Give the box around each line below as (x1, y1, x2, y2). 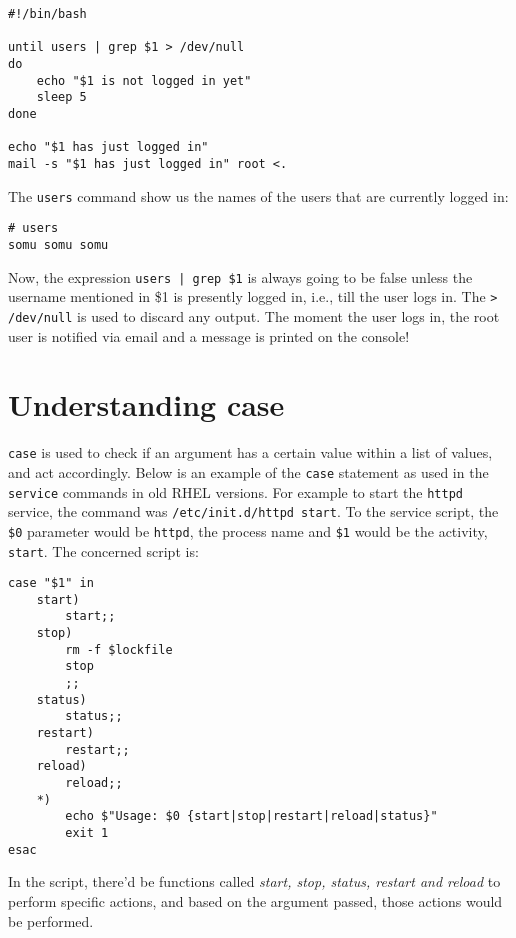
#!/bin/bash (8, 7, 87, 21)
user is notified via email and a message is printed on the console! (8, 325, 410, 346)
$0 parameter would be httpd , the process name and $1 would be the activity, (8, 520, 488, 541)
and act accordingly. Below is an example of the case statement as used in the (8, 461, 489, 482)
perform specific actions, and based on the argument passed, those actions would (8, 890, 503, 911)
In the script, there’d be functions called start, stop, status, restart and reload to (8, 871, 501, 892)
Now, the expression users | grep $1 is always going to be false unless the (8, 266, 473, 287)
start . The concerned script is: (8, 540, 199, 561)
